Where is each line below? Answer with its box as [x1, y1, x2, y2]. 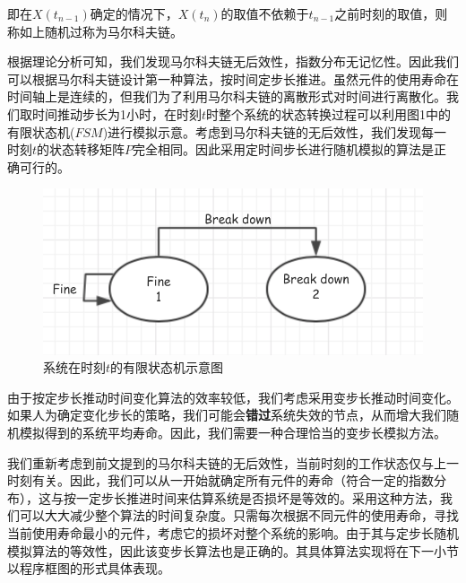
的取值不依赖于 [220, 4, 309, 22]
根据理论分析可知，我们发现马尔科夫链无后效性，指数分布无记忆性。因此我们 [7, 52, 459, 71]
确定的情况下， [90, 4, 178, 22]
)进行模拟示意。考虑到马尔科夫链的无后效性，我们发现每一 [102, 122, 447, 141]
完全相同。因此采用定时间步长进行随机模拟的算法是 [133, 140, 435, 159]
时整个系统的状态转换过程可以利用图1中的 [206, 104, 452, 123]
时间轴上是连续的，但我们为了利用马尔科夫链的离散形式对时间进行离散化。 [7, 87, 446, 106]
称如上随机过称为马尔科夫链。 [7, 22, 183, 40]
